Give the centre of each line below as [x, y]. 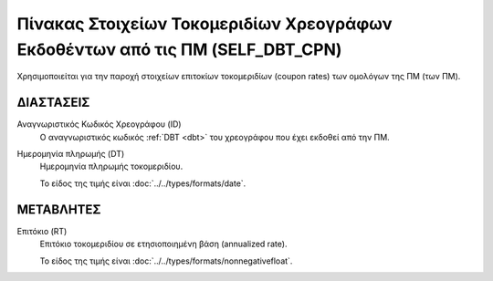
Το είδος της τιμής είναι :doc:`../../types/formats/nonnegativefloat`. [166, 261]
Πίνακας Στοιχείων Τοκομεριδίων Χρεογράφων [205, 24]
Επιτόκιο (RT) [42, 231]
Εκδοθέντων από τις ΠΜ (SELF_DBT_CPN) [179, 49]
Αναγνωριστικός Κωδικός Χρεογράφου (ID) [99, 124]
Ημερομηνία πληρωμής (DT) [71, 154]
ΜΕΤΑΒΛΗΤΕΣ [59, 209]
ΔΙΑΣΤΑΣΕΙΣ [53, 103]
